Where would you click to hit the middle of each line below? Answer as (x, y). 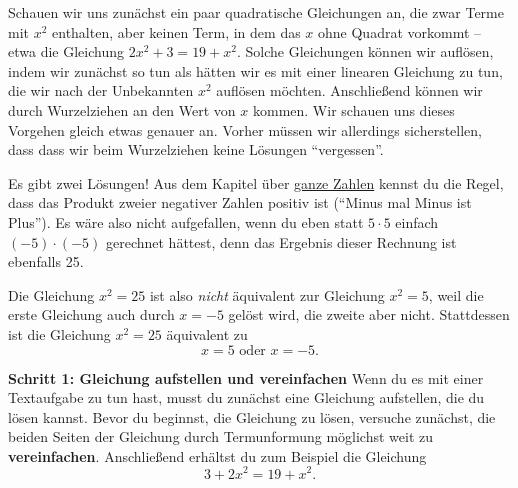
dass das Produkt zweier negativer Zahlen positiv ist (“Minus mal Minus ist (240, 202)
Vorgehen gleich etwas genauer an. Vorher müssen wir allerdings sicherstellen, (245, 129)
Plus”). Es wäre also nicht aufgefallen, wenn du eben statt (186, 221)
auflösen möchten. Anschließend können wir (349, 90)
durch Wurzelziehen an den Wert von (122, 109)
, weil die (456, 294)
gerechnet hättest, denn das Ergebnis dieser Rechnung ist (281, 241)
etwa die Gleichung (66, 51)
